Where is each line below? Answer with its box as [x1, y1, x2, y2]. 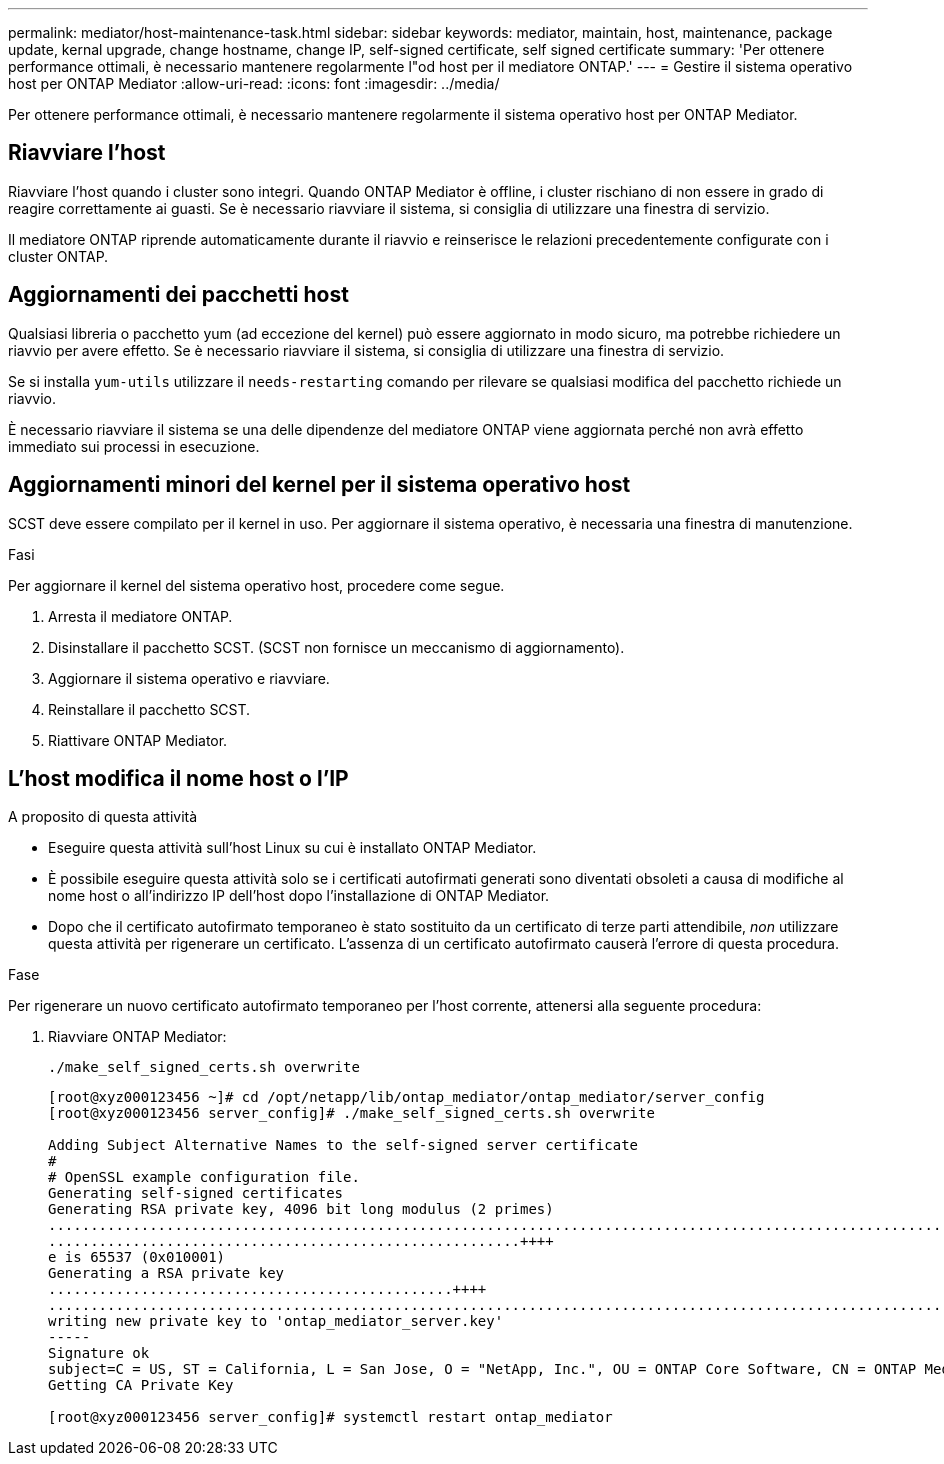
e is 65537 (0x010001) [48, 1249, 226, 1266]
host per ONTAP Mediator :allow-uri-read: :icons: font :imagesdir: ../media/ [8, 75, 500, 92]
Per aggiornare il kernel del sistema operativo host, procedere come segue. [8, 576, 505, 594]
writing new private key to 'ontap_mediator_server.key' [48, 1313, 504, 1330]
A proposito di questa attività [8, 808, 198, 826]
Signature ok [48, 1345, 150, 1362]
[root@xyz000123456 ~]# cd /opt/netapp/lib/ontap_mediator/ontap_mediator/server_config [48, 1089, 765, 1106]
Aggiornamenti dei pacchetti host [8, 282, 349, 308]
